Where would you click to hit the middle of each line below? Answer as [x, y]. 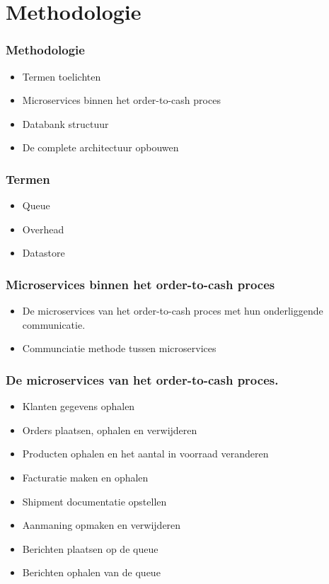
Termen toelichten [62, 76]
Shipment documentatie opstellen [94, 501]
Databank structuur [65, 123]
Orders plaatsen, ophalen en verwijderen [110, 430]
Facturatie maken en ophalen [85, 477]
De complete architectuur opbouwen [100, 147]
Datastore [44, 253]
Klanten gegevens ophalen [79, 406]
